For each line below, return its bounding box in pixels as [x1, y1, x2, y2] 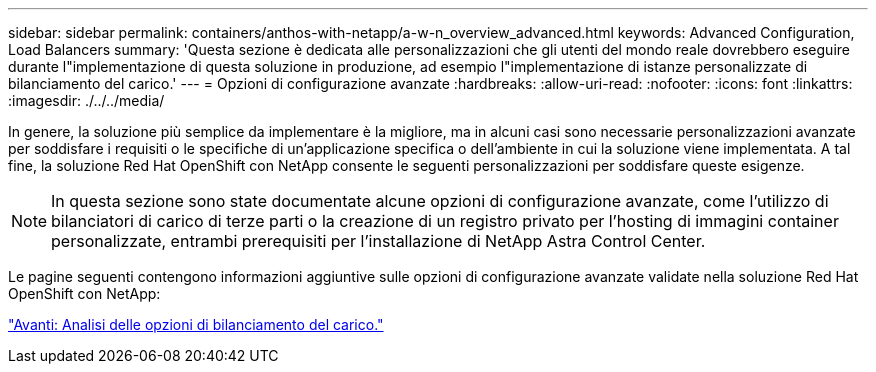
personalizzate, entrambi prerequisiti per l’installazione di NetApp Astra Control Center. [51, 231, 706, 251]
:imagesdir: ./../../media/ [8, 92, 165, 109]
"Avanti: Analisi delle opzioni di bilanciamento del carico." [8, 316, 384, 333]
